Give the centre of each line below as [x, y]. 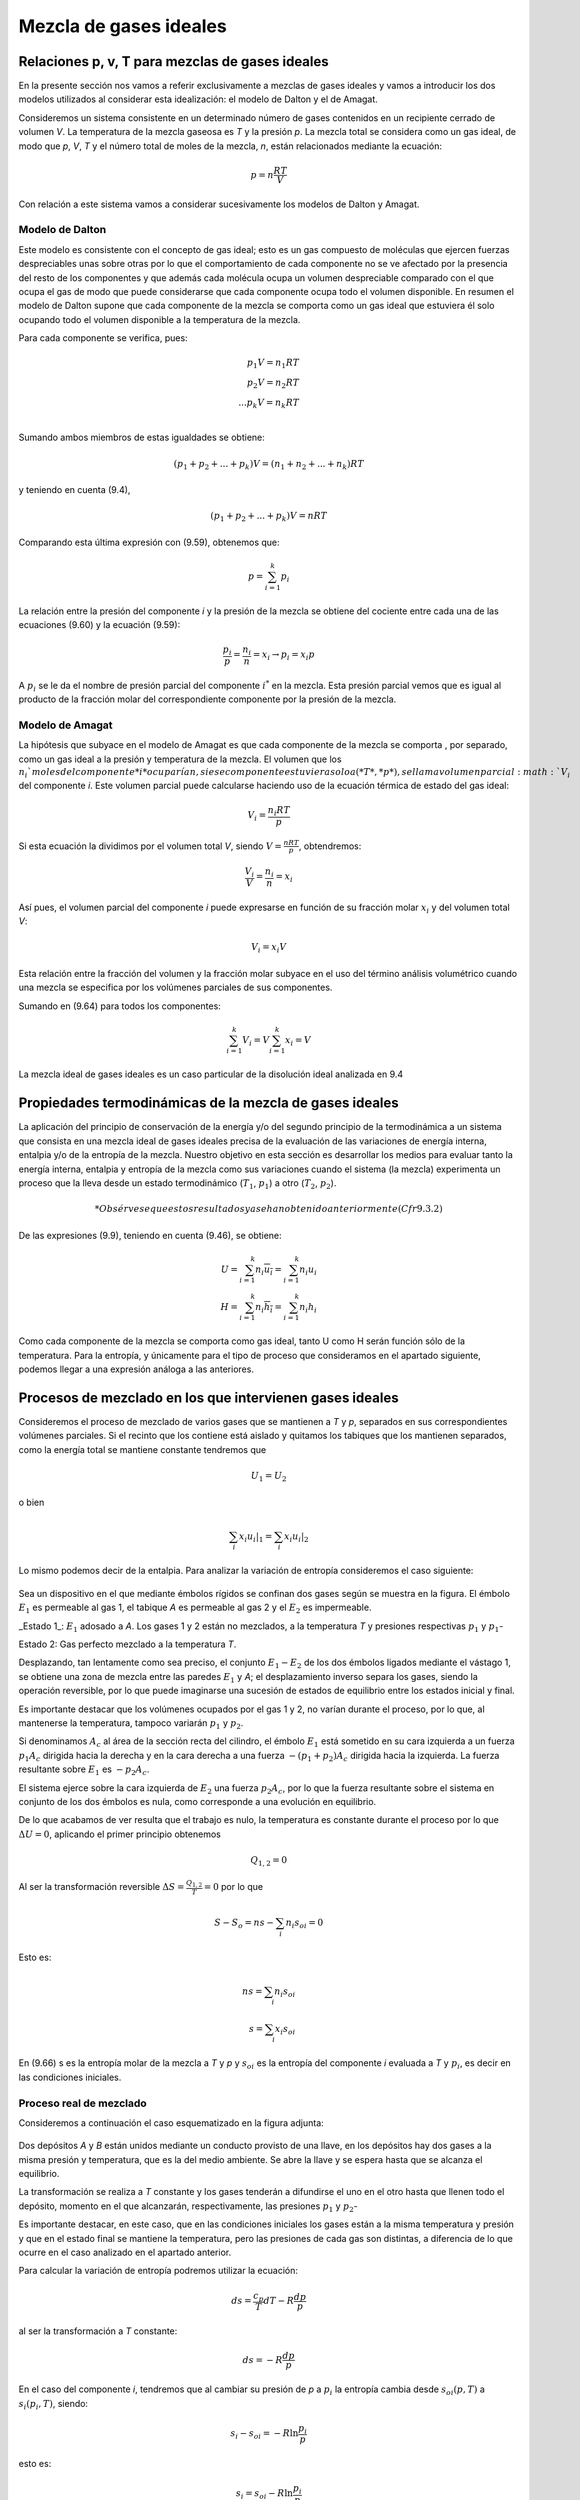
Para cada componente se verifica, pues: [103, 338]
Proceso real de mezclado [82, 2103]
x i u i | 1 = [255, 1537]
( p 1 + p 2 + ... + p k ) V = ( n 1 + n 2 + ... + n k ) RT [269, 465]
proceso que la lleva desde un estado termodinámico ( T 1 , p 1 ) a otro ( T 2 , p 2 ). [177, 1183]
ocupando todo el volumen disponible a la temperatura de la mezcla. [159, 319]
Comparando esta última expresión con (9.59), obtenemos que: [149, 542]
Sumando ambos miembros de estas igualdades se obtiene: [141, 437]
